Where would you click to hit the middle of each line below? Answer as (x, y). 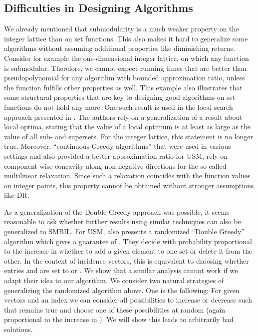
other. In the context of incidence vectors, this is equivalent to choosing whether (127, 260)
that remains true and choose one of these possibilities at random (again (115, 309)
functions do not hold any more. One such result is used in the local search (119, 107)
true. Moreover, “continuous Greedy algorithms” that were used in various (118, 146)
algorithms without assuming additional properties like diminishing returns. (120, 48)
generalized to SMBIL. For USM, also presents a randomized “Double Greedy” (124, 231)
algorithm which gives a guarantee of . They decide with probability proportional (128, 241)
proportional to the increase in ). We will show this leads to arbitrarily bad (119, 319)
